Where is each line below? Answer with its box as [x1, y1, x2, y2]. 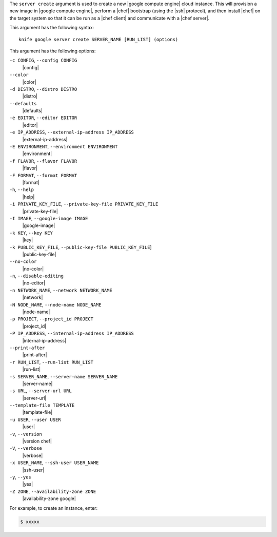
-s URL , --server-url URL [9, 388, 72, 394]
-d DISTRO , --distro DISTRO [9, 86, 77, 92]
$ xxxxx [20, 519, 39, 525]
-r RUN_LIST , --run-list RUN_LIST [9, 359, 93, 365]
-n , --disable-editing [9, 273, 64, 279]
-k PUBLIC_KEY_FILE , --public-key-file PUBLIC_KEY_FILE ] [9, 244, 152, 250]
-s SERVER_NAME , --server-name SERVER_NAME [9, 373, 118, 379]
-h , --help [9, 186, 34, 193]
